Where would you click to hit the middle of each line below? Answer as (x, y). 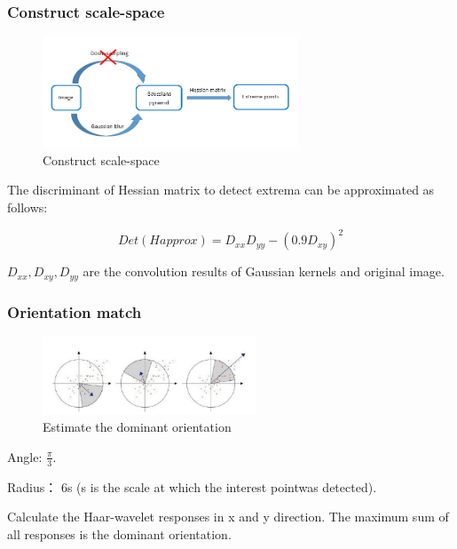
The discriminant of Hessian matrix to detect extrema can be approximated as (221, 190)
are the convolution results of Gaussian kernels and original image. (264, 271)
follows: (28, 207)
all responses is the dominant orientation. (119, 533)
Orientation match (75, 311)
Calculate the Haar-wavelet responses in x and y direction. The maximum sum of (228, 517)
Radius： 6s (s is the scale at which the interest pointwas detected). (192, 486)
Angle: (25, 456)
